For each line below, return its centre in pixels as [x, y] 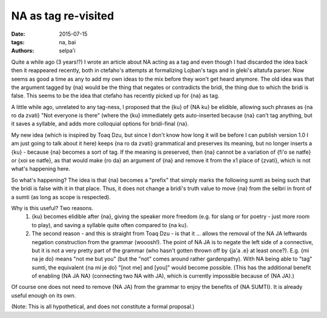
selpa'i [67, 51]
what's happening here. [41, 169]
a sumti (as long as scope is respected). [61, 197]
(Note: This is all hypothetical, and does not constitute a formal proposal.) [103, 306]
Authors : [23, 51]
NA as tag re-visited [63, 16]
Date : [18, 34]
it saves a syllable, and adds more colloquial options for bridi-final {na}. [100, 124]
